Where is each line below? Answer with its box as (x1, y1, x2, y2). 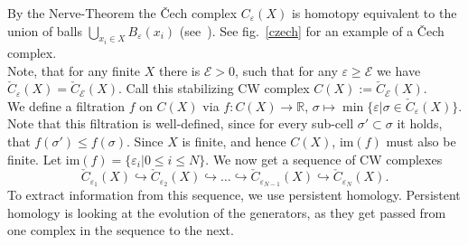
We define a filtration (7, 96, 125, 115)
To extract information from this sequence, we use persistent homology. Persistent (7, 185, 461, 204)
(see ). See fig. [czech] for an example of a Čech (179, 21, 445, 40)
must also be (386, 132, 456, 150)
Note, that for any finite (7, 61, 141, 80)
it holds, (397, 114, 443, 133)
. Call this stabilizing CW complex (117, 79, 310, 98)
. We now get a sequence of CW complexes (205, 149, 443, 168)
